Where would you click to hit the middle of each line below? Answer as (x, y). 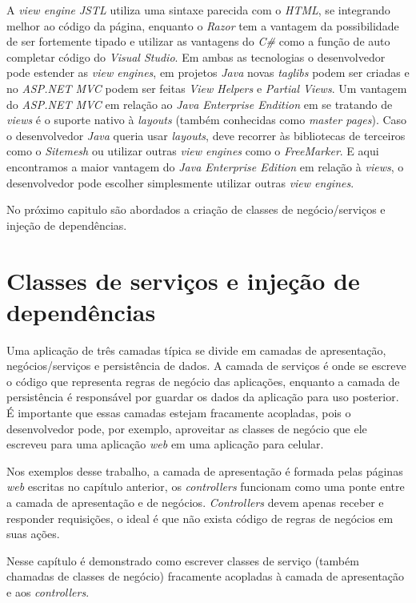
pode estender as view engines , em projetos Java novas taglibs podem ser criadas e (208, 72)
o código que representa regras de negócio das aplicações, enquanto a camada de (203, 381)
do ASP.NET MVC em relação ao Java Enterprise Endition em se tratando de (200, 104)
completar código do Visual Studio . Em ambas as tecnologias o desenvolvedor (196, 56)
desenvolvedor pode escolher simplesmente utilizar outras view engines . (180, 182)
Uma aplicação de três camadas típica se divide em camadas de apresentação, (196, 350)
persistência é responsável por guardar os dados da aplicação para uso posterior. (203, 397)
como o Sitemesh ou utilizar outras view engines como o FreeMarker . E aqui (193, 151)
